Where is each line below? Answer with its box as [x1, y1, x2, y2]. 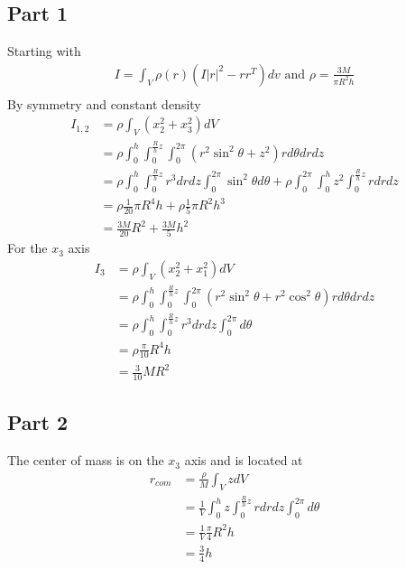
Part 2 [7, 408, 69, 436]
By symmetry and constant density [7, 94, 201, 113]
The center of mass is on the [7, 451, 164, 470]
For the [7, 238, 48, 257]
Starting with [7, 42, 81, 61]
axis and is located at [184, 451, 303, 470]
